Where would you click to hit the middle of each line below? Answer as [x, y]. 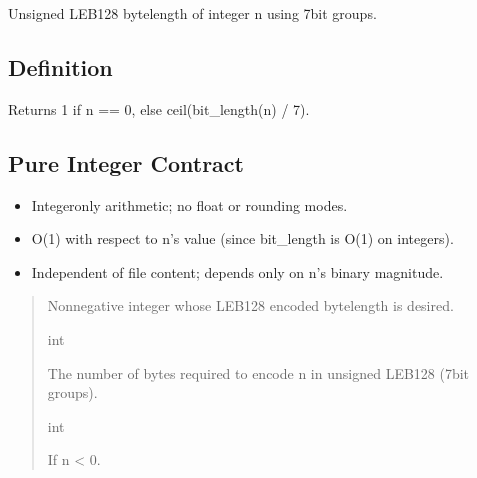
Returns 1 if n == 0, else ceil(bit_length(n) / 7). [159, 108]
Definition [60, 66]
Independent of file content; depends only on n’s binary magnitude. [237, 271]
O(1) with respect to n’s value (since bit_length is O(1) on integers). [242, 238]
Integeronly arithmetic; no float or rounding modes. [189, 204]
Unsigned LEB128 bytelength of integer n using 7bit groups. [192, 13]
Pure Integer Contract [126, 162]
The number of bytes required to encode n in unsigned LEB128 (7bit [258, 372]
